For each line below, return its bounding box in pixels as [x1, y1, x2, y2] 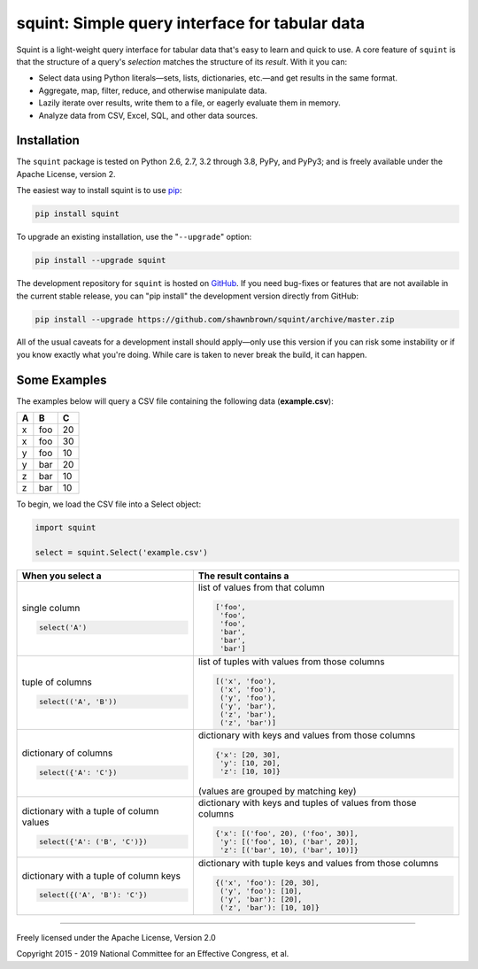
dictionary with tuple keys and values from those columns [197, 857, 439, 870]
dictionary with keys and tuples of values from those [197, 797, 417, 810]
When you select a [21, 570, 102, 582]
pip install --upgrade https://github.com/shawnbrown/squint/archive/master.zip [35, 314, 395, 324]
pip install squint [35, 209, 119, 219]
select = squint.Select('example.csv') [35, 547, 208, 557]
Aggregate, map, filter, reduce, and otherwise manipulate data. [38, 85, 267, 96]
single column [21, 602, 81, 615]
